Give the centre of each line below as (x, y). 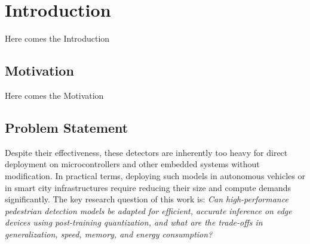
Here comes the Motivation (54, 95)
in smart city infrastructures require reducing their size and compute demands (148, 187)
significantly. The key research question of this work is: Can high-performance (147, 199)
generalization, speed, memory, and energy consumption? (109, 234)
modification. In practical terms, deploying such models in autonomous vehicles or (155, 175)
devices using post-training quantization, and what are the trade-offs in (134, 222)
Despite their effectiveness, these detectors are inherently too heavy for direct (146, 152)
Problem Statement (67, 127)
